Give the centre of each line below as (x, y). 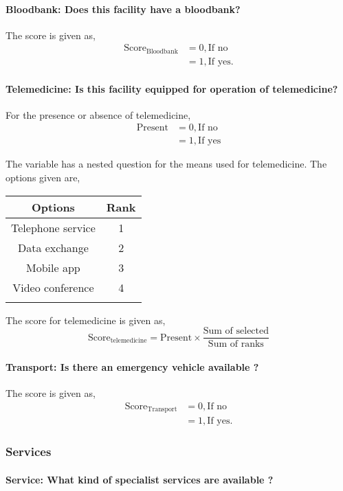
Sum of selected (236, 331)
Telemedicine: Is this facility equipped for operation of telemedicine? (172, 88)
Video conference (53, 287)
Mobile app (53, 267)
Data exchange (53, 247)
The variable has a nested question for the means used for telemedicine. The (166, 164)
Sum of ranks (236, 344)
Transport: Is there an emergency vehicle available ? (132, 366)
